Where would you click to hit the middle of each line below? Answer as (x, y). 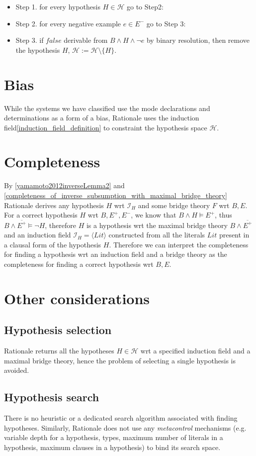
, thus (223, 215)
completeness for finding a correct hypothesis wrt (79, 264)
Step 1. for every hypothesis (58, 6)
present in (234, 235)
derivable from (86, 40)
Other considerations (77, 298)
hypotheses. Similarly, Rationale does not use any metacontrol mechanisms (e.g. (125, 427)
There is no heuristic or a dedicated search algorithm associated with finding (121, 418)
